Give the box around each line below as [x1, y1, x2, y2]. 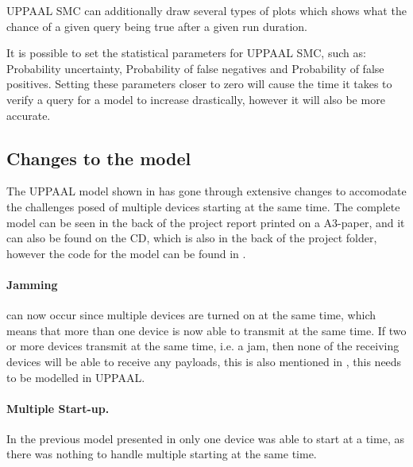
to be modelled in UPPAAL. [6, 369, 145, 385]
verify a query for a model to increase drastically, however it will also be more [6, 91, 385, 107]
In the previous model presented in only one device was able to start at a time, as [6, 430, 404, 446]
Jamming [6, 276, 58, 292]
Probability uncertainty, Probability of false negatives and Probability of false [6, 60, 384, 76]
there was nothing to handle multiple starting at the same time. [6, 446, 317, 462]
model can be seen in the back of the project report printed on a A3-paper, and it [6, 214, 405, 230]
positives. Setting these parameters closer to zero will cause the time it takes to [6, 75, 392, 92]
